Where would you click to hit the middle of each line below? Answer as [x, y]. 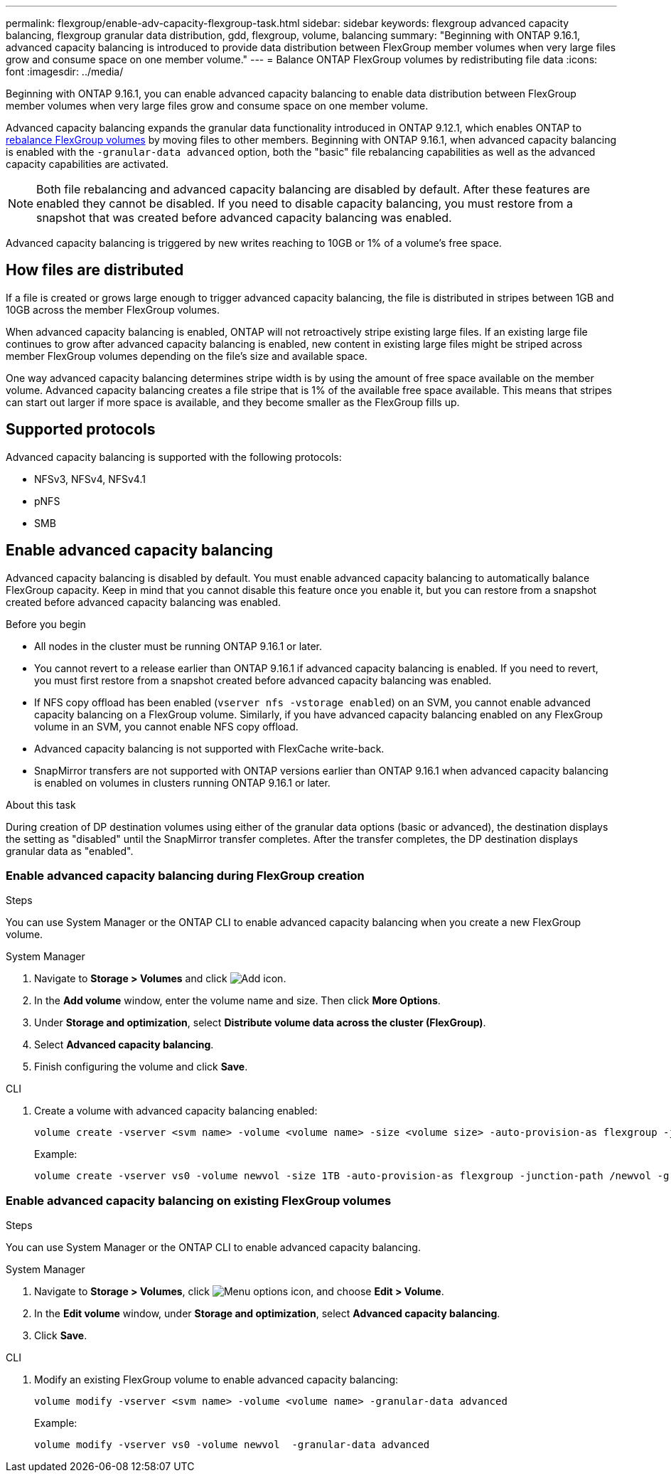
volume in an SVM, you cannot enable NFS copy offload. [166, 726]
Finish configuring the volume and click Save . [141, 1067]
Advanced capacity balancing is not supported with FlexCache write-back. [209, 748]
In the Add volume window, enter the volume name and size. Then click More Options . [237, 1001]
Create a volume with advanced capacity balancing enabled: [176, 1111]
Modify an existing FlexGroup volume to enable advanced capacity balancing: [216, 1380]
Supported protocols [81, 430]
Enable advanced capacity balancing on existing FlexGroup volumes [199, 1200]
